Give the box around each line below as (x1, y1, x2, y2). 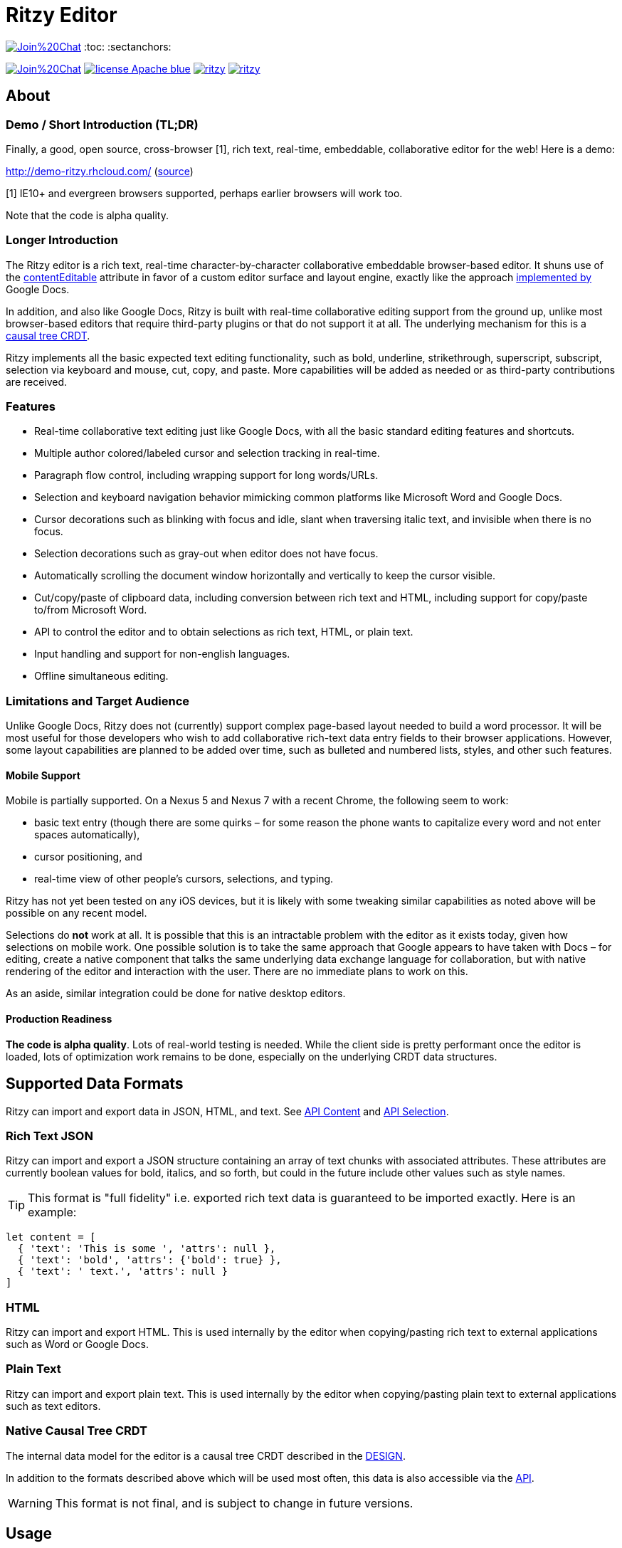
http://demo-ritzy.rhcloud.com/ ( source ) (6, 164, 194, 177)
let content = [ (6, 1231, 96, 1243)
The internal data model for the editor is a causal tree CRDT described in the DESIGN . (6, 1449, 406, 1462)
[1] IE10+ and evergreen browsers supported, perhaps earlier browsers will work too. (6, 186, 403, 199)
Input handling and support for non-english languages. (34, 648, 290, 660)
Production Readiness (6, 1013, 112, 1026)
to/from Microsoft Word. (34, 604, 147, 616)
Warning (8, 1495, 53, 1510)
